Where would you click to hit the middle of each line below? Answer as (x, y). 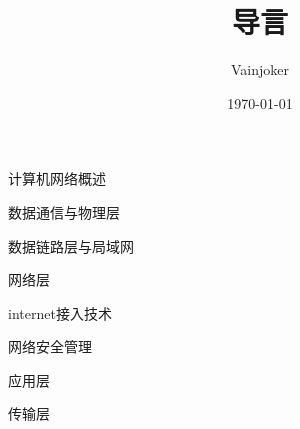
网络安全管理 (50, 346)
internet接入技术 (60, 312)
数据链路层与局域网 (71, 245)
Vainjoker (259, 69)
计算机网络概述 (57, 178)
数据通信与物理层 (64, 211)
